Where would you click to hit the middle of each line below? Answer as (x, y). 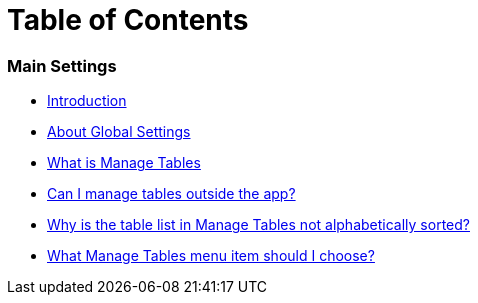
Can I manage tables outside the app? (171, 194)
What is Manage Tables (124, 163)
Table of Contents (128, 20)
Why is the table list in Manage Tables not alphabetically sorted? (258, 225)
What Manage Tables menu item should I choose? (211, 256)
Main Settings (62, 65)
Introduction (87, 101)
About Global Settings (119, 132)
